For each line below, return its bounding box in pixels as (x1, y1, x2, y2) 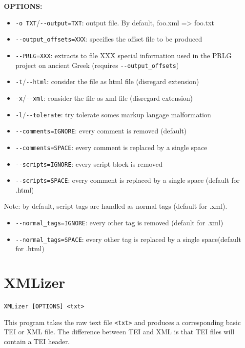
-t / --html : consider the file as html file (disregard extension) (15, 76, 199, 87)
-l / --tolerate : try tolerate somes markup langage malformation (15, 109, 211, 119)
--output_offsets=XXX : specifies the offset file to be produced (15, 34, 203, 44)
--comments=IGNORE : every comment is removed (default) (15, 126, 187, 136)
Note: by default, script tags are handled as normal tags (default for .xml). (4, 201, 227, 211)
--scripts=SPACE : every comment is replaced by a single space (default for (15, 175, 240, 185)
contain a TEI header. (4, 336, 70, 346)
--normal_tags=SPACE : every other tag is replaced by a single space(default (15, 234, 242, 244)
